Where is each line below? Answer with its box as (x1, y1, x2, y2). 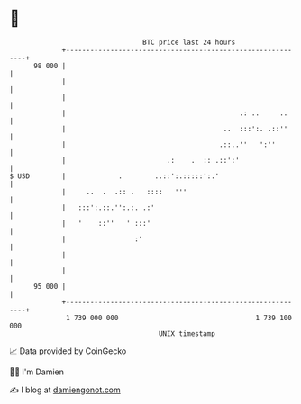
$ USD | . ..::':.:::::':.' (9, 171, 220, 181)
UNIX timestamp (158, 328, 216, 338)
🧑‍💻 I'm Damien (9, 366, 65, 377)
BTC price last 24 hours (142, 38, 236, 47)
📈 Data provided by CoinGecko (9, 346, 127, 356)
